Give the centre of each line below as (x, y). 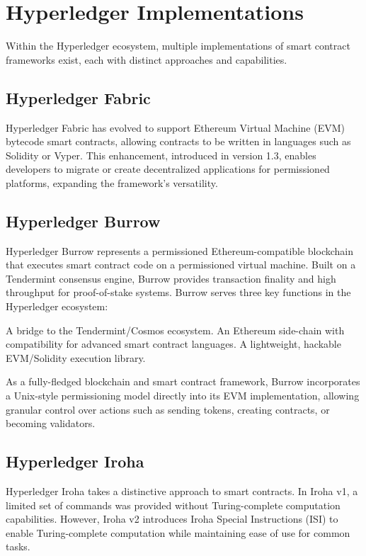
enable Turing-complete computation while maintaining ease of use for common (178, 532)
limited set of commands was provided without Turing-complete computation (173, 505)
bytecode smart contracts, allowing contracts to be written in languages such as (178, 141)
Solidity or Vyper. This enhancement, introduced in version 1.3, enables (161, 155)
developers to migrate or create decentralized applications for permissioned (168, 169)
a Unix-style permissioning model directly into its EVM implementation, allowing (183, 396)
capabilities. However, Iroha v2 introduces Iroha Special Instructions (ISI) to (172, 519)
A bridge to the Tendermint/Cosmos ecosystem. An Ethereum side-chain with (175, 330)
